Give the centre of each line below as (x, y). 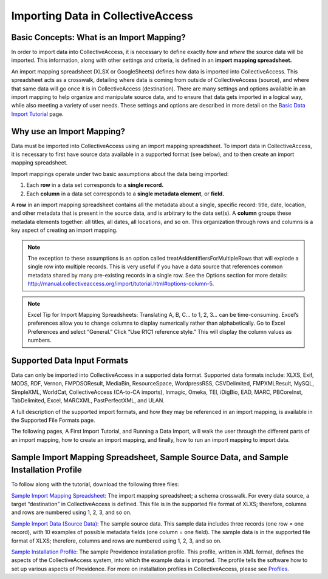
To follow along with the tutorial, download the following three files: (95, 484)
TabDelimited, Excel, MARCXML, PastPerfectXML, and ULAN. (88, 401)
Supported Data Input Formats (70, 360)
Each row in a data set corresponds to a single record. (95, 185)
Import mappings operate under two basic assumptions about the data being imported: (120, 174)
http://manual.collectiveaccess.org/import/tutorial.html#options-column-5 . (121, 284)
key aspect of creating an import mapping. (64, 230)
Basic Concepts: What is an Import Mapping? (98, 37)
